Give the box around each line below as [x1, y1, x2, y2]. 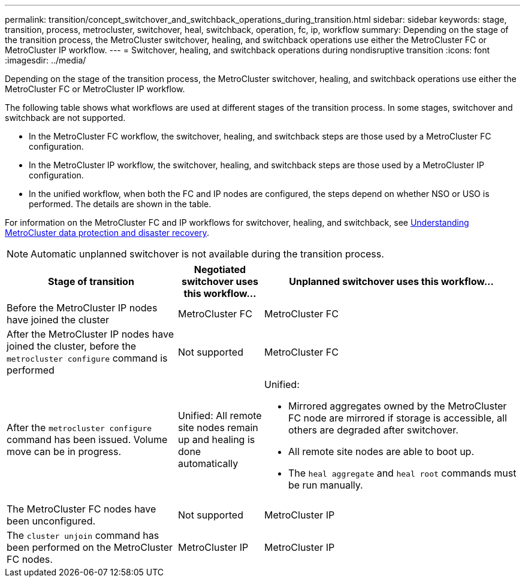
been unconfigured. [7, 515, 96, 527]
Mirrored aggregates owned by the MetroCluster [288, 400, 507, 412]
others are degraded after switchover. [288, 424, 458, 436]
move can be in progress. [7, 445, 122, 457]
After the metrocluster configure [7, 422, 152, 434]
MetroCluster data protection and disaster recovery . [5, 228, 209, 238]
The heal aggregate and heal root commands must [288, 467, 517, 479]
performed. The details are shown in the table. [29, 199, 212, 209]
